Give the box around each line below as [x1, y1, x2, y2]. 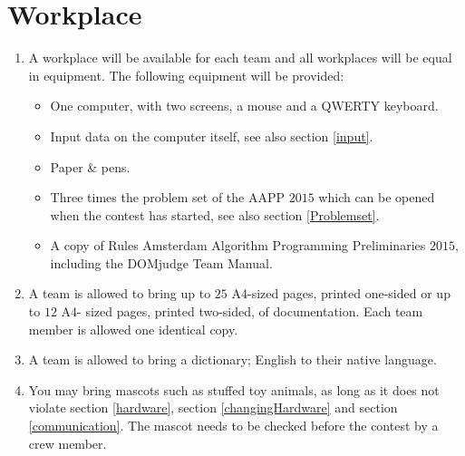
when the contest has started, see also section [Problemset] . [50, 205, 380, 224]
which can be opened [318, 188, 435, 207]
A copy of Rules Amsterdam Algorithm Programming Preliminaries [50, 236, 426, 255]
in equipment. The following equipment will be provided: [28, 65, 344, 84]
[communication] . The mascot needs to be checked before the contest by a [28, 416, 439, 435]
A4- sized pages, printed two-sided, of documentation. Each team [61, 302, 423, 321]
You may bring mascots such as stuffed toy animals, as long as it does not [28, 380, 440, 399]
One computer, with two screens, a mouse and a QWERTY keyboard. [50, 96, 439, 115]
